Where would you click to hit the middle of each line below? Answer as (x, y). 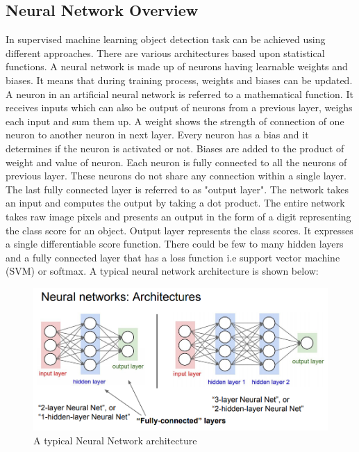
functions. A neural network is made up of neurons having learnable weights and (177, 66)
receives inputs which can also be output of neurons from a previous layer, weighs (179, 107)
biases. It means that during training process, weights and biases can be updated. (179, 80)
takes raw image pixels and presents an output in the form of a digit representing (178, 216)
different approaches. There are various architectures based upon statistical (165, 53)
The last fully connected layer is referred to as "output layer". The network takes (177, 189)
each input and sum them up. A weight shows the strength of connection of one (175, 121)
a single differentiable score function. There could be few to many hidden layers (175, 244)
